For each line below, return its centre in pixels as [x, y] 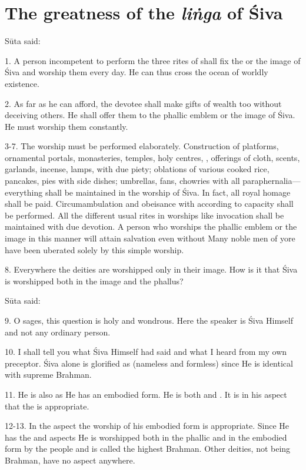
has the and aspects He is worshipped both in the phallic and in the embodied [146, 437]
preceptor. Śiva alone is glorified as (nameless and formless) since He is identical [149, 363]
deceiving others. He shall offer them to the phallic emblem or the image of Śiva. [150, 115]
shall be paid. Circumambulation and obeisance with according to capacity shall [149, 204]
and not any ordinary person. [58, 332]
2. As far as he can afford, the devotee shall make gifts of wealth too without [143, 103]
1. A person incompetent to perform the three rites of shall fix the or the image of [153, 60]
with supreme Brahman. [48, 375]
